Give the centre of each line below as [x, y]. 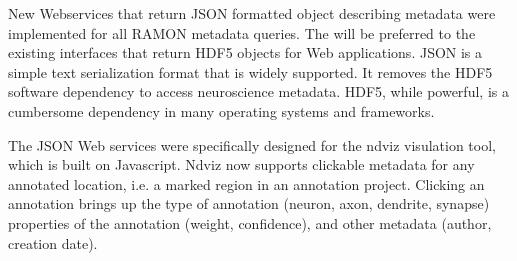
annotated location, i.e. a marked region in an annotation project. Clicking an [246, 183]
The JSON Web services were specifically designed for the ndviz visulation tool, [252, 144]
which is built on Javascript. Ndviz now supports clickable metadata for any [241, 164]
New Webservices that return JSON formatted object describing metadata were [252, 13]
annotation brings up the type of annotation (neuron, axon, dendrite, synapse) [249, 203]
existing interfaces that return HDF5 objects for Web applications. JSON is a [245, 52]
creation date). [53, 242]
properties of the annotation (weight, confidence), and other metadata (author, [250, 222]
